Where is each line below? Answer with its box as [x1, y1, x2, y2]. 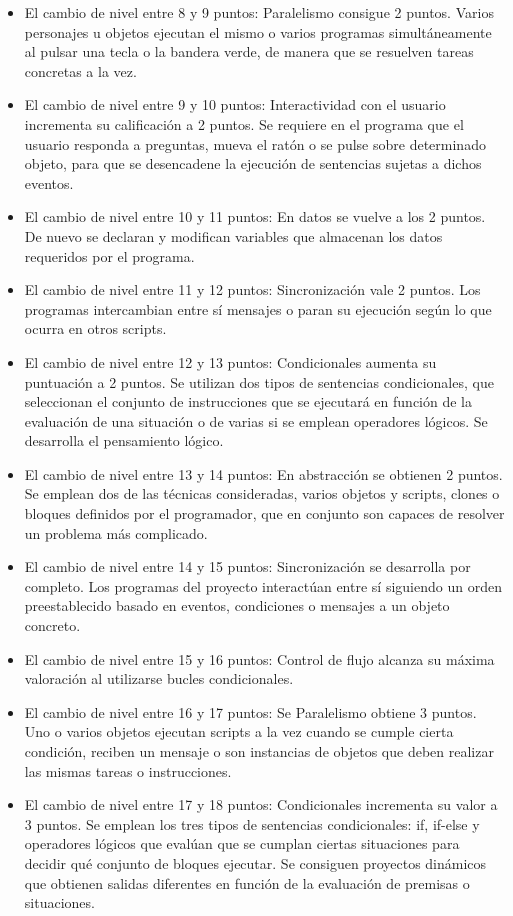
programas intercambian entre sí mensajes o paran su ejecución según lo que [24, 298, 492, 319]
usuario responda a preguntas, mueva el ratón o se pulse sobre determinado [24, 133, 486, 154]
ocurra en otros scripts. [24, 318, 167, 339]
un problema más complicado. [24, 522, 208, 543]
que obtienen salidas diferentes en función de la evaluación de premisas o [24, 872, 470, 893]
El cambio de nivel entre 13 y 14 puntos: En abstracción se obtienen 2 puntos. [24, 463, 503, 484]
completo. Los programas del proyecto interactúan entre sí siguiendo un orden [24, 575, 502, 596]
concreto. [24, 615, 81, 636]
